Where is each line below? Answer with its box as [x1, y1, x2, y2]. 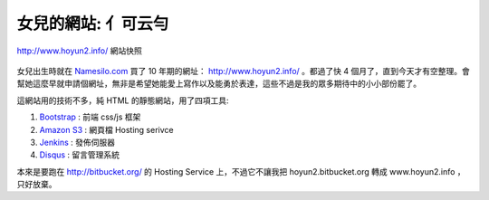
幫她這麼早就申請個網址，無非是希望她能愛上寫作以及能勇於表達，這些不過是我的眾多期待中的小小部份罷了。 [16, 78, 421, 90]
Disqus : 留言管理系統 [39, 149, 120, 160]
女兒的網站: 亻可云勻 [16, 14, 169, 33]
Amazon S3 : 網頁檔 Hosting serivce [39, 124, 174, 135]
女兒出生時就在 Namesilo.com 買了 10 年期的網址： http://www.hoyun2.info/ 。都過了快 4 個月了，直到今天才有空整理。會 [16, 65, 470, 76]
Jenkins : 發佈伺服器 [39, 137, 116, 148]
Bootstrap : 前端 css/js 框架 [39, 111, 141, 122]
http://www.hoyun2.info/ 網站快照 [16, 45, 142, 56]
